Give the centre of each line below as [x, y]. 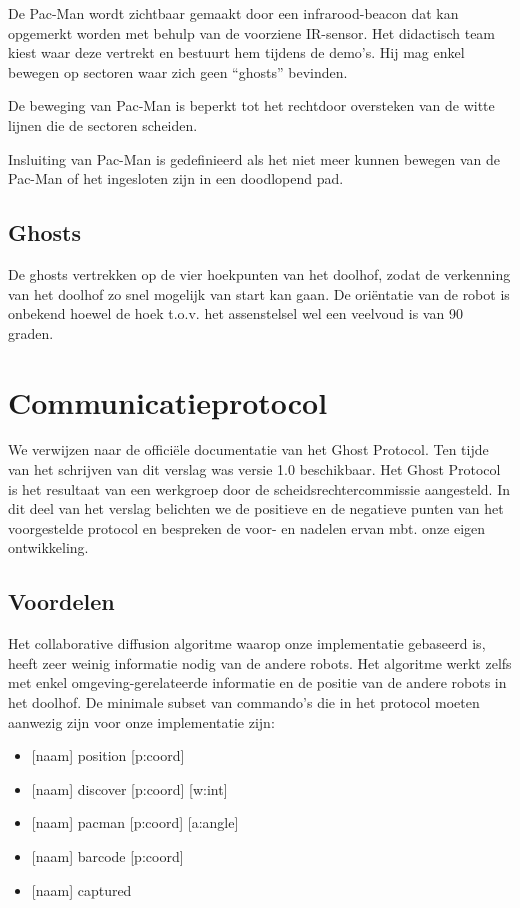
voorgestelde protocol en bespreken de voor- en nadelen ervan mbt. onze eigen [247, 527]
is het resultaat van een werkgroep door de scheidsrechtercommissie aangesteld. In [259, 488]
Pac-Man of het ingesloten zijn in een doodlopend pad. [176, 178]
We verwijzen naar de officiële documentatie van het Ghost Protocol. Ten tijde [248, 449]
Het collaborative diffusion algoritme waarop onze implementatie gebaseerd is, [247, 643]
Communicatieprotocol [168, 401]
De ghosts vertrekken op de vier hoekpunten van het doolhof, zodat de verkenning [259, 273]
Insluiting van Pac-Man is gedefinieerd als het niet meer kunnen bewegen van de [254, 158]
